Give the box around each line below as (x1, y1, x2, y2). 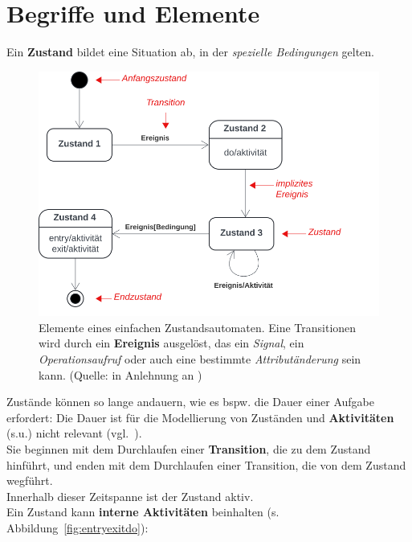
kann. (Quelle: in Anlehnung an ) (39, 366, 202, 383)
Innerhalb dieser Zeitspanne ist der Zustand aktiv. (6, 487, 254, 504)
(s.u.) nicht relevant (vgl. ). (6, 425, 142, 441)
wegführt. (6, 472, 53, 489)
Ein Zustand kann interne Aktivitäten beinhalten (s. (6, 503, 279, 520)
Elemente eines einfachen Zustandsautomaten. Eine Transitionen (39, 318, 357, 335)
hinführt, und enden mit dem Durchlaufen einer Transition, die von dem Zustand (6, 456, 406, 473)
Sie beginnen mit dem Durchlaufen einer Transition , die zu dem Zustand (6, 440, 371, 457)
